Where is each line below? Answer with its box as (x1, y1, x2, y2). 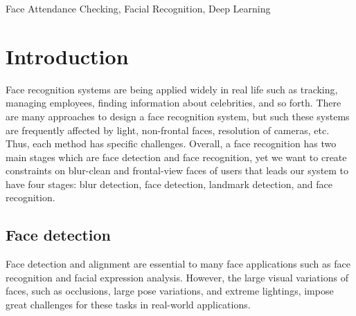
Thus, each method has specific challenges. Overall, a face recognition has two (6, 136, 337, 151)
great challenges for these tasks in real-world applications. (6, 297, 251, 312)
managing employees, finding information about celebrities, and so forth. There (6, 95, 341, 110)
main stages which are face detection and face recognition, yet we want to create (6, 149, 347, 164)
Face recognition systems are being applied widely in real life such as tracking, (6, 82, 338, 96)
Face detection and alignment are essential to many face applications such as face (6, 257, 350, 271)
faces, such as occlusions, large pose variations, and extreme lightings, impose (6, 284, 334, 298)
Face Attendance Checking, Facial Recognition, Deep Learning (6, 1, 271, 15)
